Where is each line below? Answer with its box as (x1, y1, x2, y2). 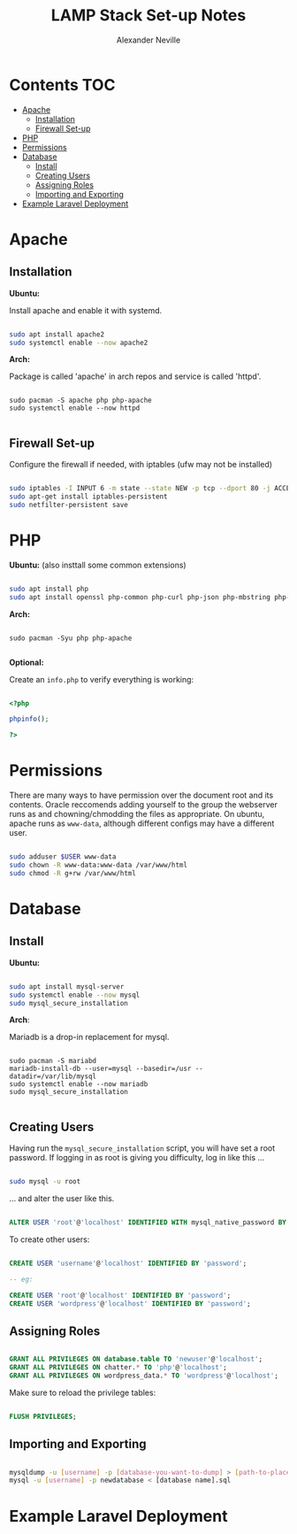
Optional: (9, 657, 44, 667)
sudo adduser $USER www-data (9, 852, 117, 861)
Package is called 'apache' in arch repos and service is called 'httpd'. (9, 371, 262, 382)
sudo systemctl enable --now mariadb (9, 1080, 148, 1089)
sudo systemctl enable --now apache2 (9, 338, 148, 347)
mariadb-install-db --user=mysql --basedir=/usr (9, 1064, 192, 1074)
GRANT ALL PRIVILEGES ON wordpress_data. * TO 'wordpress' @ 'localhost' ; (9, 1371, 278, 1380)
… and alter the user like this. (9, 1193, 115, 1204)
